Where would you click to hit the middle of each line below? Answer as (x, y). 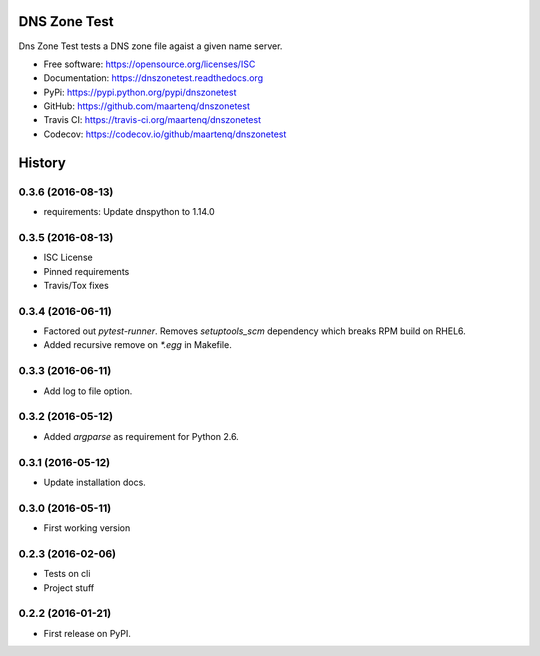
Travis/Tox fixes (76, 285)
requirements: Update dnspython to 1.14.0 (129, 212)
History (42, 162)
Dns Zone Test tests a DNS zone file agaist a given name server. (150, 46)
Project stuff (69, 587)
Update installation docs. (95, 482)
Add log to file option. (88, 391)
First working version (87, 528)
